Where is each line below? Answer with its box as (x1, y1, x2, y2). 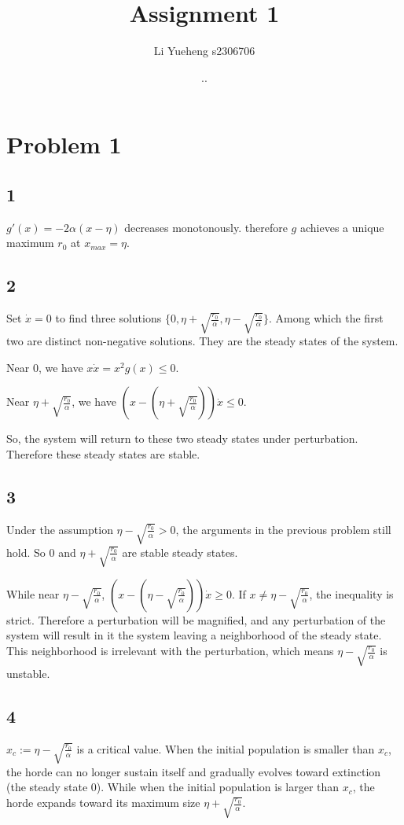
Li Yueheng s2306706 (153, 42, 255, 59)
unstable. (6, 665, 50, 682)
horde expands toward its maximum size (6, 794, 200, 811)
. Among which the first (269, 310, 384, 326)
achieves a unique (299, 219, 384, 235)
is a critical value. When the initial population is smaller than (76, 740, 375, 757)
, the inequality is (309, 585, 394, 602)
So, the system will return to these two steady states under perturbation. (6, 430, 358, 447)
